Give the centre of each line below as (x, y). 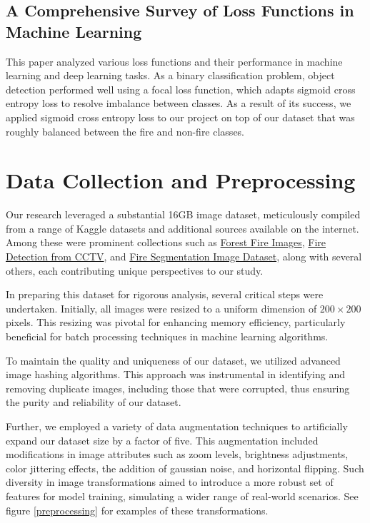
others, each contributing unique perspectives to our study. (135, 270)
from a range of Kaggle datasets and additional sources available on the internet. (182, 228)
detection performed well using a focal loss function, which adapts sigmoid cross (181, 89)
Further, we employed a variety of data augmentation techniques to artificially (177, 426)
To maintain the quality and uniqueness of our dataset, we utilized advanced (173, 360)
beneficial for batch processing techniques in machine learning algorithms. (167, 336)
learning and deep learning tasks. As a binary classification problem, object (170, 75)
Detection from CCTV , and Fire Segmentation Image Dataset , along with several (184, 257)
